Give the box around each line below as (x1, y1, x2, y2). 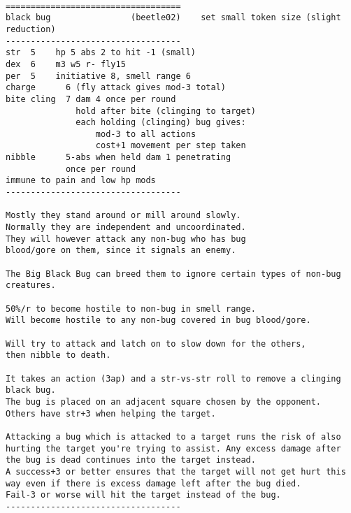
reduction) (6, 24, 56, 34)
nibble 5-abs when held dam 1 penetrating (6, 152, 231, 163)
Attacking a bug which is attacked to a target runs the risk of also (6, 431, 341, 442)
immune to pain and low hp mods (6, 175, 156, 186)
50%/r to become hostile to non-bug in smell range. (6, 303, 256, 314)
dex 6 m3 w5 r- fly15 (6, 59, 126, 69)
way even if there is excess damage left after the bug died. (6, 478, 301, 489)
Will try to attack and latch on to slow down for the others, (6, 338, 306, 349)
